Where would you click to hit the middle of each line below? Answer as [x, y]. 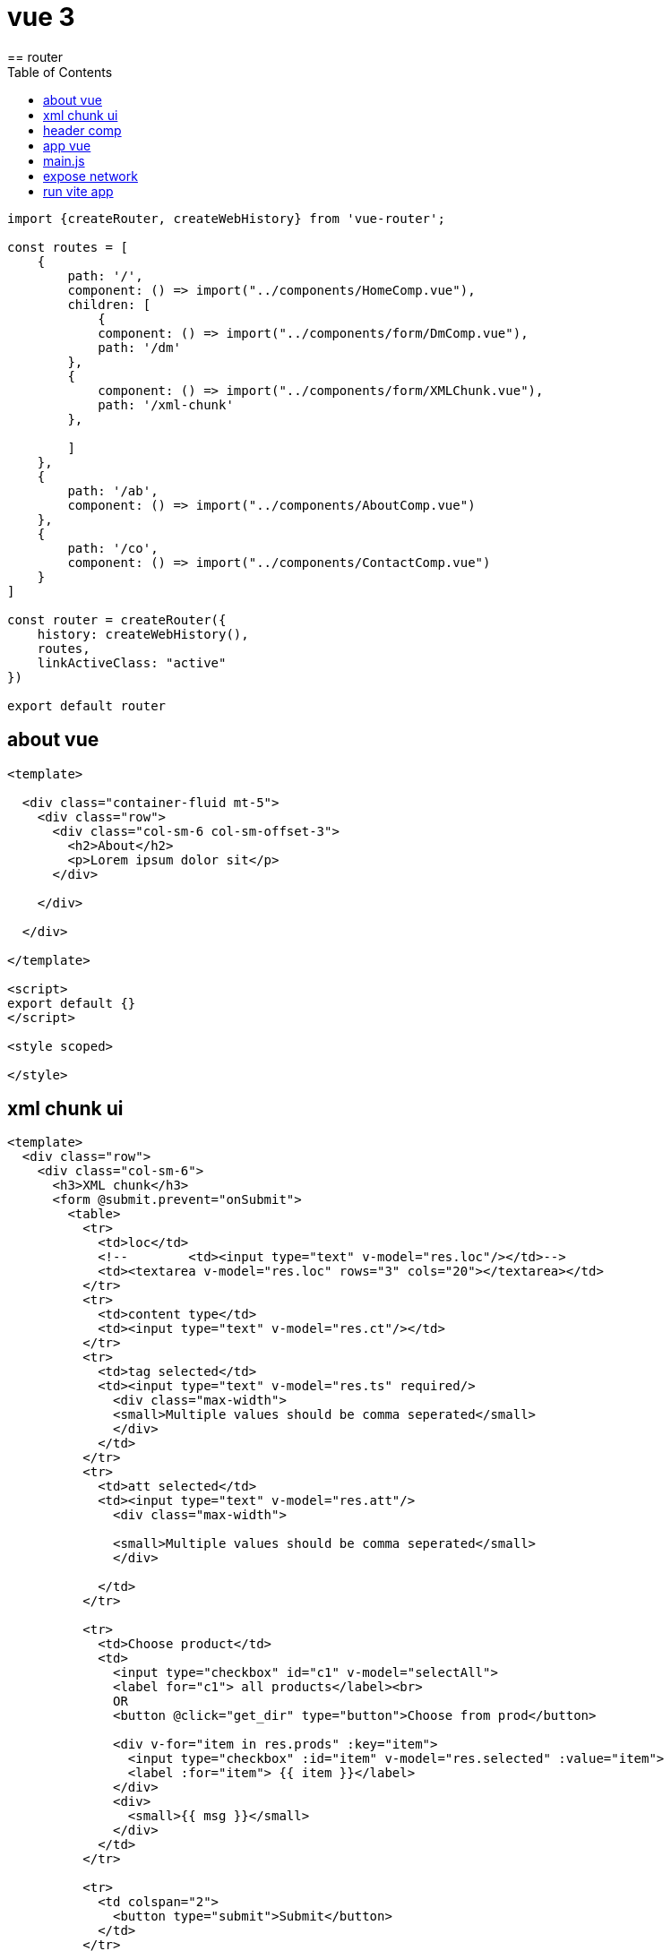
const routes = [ [68, 247]
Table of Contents [60, 72]
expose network [90, 176]
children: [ [109, 304]
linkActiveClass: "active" [132, 662]
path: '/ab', [113, 490]
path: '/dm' [139, 347]
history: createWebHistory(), [143, 634]
